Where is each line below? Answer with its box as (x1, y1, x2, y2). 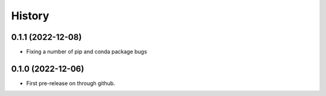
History (11, 9, 50, 22)
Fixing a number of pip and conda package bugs (26, 48, 147, 56)
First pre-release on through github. (26, 79, 115, 87)
